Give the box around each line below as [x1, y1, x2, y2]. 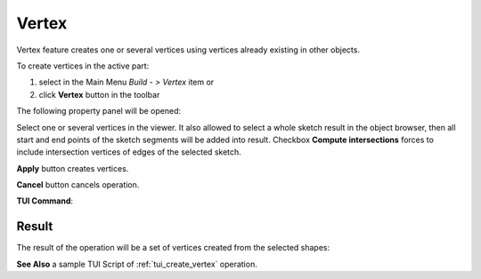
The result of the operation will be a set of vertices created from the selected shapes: [16, 243, 330, 253]
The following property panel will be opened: [16, 106, 182, 116]
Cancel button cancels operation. [16, 179, 140, 190]
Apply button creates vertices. [16, 163, 129, 173]
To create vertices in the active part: [16, 60, 150, 71]
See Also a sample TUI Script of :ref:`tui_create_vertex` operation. [16, 259, 257, 269]
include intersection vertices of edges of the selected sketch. [16, 147, 242, 157]
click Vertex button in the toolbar [38, 89, 160, 100]
